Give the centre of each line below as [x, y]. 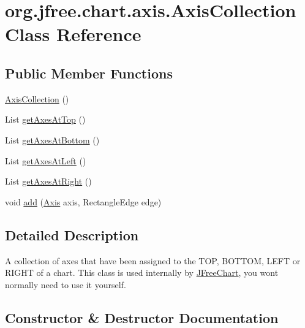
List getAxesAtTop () [45, 119]
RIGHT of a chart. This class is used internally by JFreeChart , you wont [142, 273]
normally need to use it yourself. [66, 284]
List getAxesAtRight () [48, 181]
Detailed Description [72, 235]
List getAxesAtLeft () [46, 160]
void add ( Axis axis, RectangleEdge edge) [83, 201]
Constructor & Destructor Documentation [142, 317]
